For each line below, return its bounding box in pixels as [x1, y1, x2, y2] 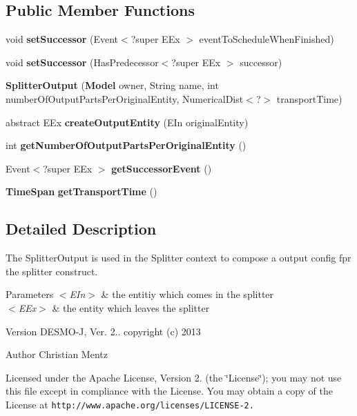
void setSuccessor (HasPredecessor [6, 55, 159, 69]
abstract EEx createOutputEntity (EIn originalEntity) [6, 115, 249, 129]
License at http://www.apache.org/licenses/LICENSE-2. [6, 397, 254, 411]
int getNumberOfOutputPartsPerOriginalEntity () [6, 138, 247, 152]
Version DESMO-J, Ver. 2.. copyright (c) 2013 [6, 324, 201, 338]
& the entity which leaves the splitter [52, 300, 210, 315]
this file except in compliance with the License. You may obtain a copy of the [6, 384, 333, 398]
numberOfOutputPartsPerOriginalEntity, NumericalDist [6, 91, 244, 106]
